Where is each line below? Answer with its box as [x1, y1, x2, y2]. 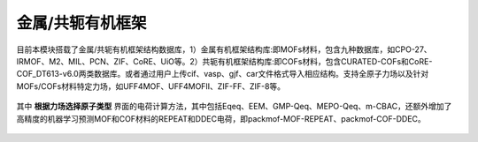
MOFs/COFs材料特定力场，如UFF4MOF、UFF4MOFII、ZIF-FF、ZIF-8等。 [16, 80, 286, 92]
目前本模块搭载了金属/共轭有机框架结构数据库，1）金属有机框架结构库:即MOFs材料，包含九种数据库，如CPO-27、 [16, 44, 433, 55]
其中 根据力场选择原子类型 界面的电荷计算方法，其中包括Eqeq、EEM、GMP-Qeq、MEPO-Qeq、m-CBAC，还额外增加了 [16, 101, 452, 112]
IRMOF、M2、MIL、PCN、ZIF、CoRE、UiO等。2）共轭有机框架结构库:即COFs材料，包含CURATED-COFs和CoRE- [16, 56, 433, 66]
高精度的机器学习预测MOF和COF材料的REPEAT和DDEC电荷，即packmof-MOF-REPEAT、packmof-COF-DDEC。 [16, 113, 427, 123]
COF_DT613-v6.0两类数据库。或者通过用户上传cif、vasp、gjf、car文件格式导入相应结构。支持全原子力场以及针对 [16, 69, 429, 79]
